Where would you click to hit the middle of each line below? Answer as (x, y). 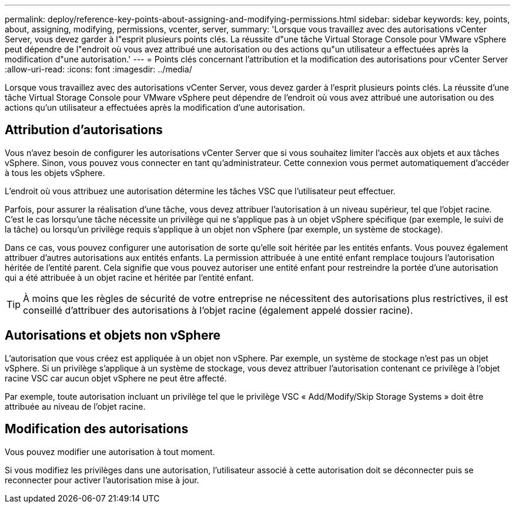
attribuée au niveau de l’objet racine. (75, 406)
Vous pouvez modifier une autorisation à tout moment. (110, 451)
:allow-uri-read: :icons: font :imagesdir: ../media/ (98, 69)
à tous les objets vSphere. (55, 172)
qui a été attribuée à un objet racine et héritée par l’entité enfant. (129, 277)
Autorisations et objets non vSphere (113, 336)
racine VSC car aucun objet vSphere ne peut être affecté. (116, 378)
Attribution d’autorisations (84, 130)
